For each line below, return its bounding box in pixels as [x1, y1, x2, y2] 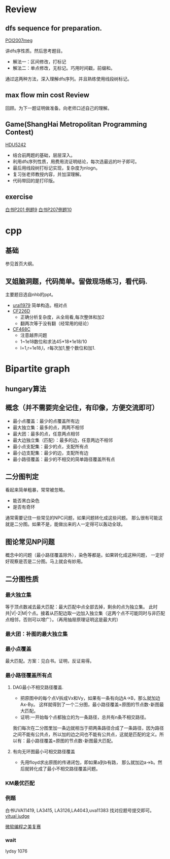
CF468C [12, 326, 30, 332]
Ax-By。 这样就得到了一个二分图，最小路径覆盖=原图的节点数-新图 [20, 701, 160, 708]
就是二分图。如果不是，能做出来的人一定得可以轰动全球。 [5, 521, 125, 527]
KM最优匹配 [5, 780, 35, 787]
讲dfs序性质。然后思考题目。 [5, 48, 65, 54]
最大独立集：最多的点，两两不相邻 [12, 424, 84, 431]
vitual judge [5, 813, 30, 819]
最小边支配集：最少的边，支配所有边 [12, 449, 89, 456]
